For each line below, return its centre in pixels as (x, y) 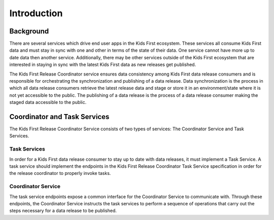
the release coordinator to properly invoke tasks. (60, 173)
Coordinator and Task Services (59, 117)
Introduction (36, 13)
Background (29, 31)
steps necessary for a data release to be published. (63, 211)
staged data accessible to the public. (48, 102)
